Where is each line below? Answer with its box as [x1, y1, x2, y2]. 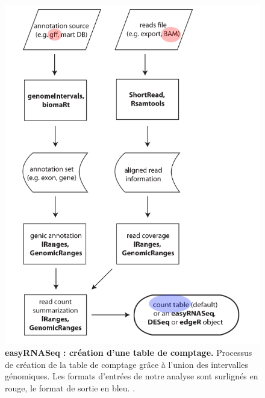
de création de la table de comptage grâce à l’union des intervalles [5, 358, 248, 370]
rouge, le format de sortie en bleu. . [5, 381, 136, 394]
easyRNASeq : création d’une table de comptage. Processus [5, 346, 252, 359]
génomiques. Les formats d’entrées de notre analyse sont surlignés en [5, 370, 258, 382]
